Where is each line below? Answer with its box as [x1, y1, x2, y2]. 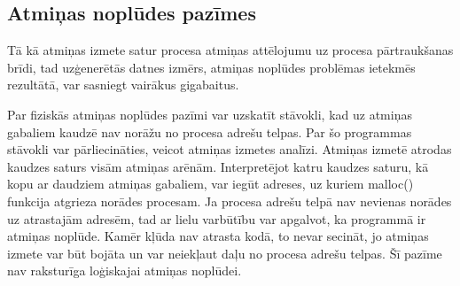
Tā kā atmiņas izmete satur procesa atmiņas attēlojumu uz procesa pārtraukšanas [7, 41, 454, 59]
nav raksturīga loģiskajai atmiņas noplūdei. [7, 261, 242, 280]
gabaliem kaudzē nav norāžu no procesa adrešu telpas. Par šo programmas [7, 122, 412, 141]
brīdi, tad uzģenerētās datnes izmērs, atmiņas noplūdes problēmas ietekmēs [7, 58, 416, 76]
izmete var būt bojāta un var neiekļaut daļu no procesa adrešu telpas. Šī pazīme [7, 243, 442, 262]
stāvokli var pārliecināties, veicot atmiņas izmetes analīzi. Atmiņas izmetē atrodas [7, 140, 452, 158]
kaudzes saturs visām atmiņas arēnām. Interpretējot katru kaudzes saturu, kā [7, 157, 429, 175]
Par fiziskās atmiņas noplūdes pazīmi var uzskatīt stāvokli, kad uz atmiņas [7, 104, 412, 123]
